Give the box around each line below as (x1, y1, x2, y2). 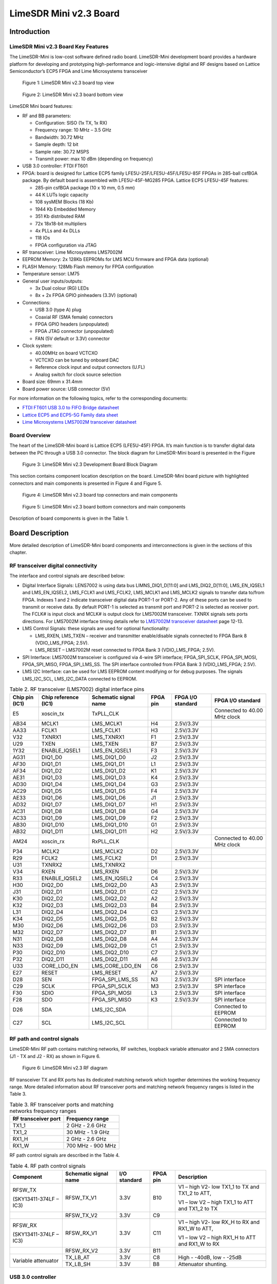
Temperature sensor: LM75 (22, 271, 80, 277)
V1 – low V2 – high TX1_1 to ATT (177, 1198, 253, 1205)
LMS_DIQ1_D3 (91, 773, 126, 781)
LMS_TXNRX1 (91, 733, 125, 741)
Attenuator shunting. (177, 1260, 228, 1268)
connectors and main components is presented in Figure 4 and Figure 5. (9, 480, 162, 486)
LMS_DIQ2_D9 (91, 942, 127, 949)
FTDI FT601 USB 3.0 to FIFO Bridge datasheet (22, 405, 119, 411)
